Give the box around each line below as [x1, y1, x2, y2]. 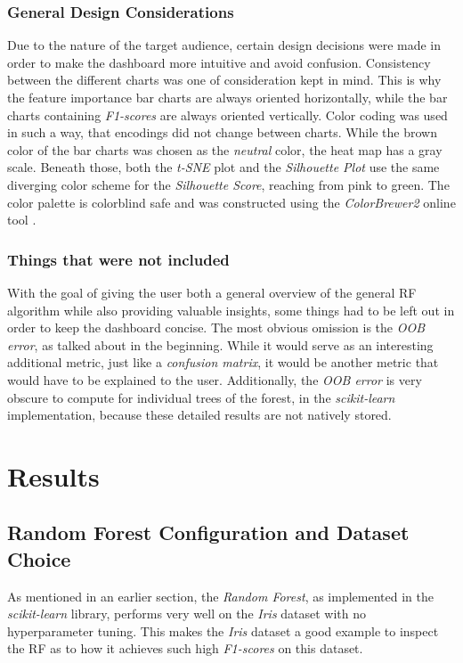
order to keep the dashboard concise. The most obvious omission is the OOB [7, 318, 426, 337]
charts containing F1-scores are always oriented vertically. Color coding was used [7, 105, 448, 124]
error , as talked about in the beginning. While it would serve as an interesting [7, 335, 434, 354]
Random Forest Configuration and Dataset [7, 519, 410, 546]
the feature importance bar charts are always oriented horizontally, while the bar [7, 88, 448, 106]
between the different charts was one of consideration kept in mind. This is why [7, 70, 442, 89]
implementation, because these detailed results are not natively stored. [7, 405, 392, 424]
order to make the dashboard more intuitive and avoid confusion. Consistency [7, 53, 431, 71]
